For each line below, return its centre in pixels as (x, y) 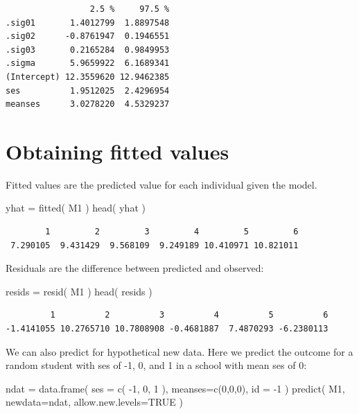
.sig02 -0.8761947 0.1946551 (88, 36)
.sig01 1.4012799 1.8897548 (88, 23)
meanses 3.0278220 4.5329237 (88, 104)
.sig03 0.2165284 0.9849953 (88, 50)
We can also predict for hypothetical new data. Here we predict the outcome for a (179, 351)
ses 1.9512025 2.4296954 (88, 90)
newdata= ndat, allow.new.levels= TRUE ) (94, 402)
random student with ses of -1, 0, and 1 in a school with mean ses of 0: (156, 365)
